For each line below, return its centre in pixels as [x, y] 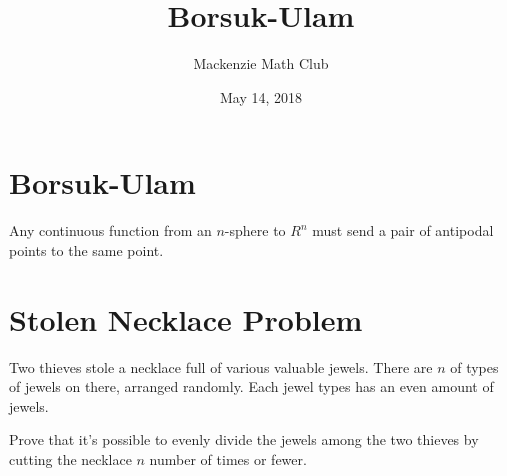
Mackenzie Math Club [261, 63]
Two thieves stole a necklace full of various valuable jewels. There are [221, 366]
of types [474, 366]
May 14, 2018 [261, 96]
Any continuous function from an [110, 230]
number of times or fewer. [228, 458]
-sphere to [255, 230]
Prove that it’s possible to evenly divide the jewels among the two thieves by [244, 439]
